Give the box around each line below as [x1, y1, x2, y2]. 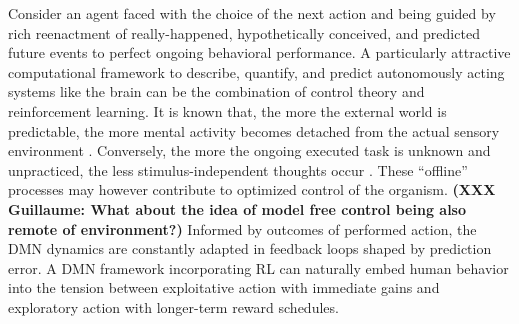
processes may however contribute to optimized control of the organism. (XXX [8, 179, 496, 200]
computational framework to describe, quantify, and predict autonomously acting [8, 61, 505, 82]
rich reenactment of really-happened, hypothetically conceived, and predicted [8, 22, 480, 43]
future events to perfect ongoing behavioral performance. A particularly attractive [8, 42, 511, 63]
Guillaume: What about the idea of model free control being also [8, 198, 467, 219]
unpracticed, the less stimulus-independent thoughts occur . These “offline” [8, 159, 468, 180]
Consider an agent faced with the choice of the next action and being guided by [8, 3, 496, 23]
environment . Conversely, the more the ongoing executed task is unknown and [8, 140, 491, 161]
